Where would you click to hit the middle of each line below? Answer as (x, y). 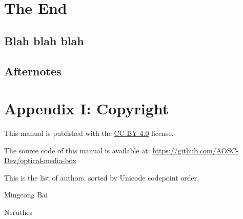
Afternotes (33, 71)
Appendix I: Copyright (87, 108)
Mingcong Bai (26, 195)
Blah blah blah (44, 40)
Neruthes (18, 212)
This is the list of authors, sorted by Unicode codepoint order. (102, 177)
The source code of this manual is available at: (77, 150)
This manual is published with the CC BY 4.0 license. (89, 133)
